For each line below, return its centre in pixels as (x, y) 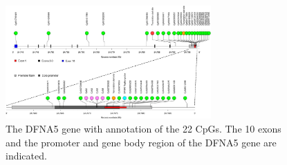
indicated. (26, 156)
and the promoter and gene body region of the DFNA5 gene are (141, 142)
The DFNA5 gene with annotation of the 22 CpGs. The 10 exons (143, 128)
